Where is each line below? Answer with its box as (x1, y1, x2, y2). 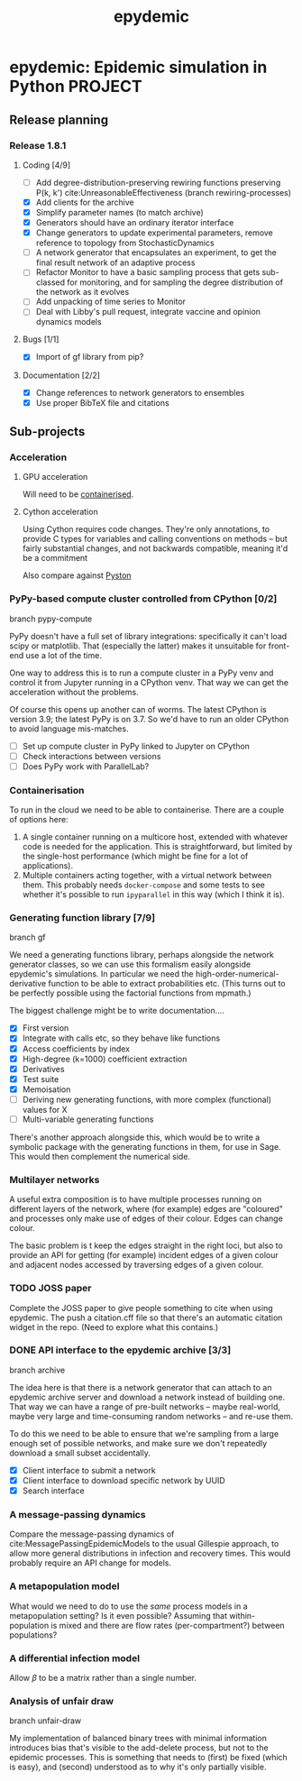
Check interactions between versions (22, 750, 161, 761)
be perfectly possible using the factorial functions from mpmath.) (9, 987, 252, 998)
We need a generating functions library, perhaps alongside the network (9, 950, 275, 960)
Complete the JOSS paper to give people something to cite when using (9, 1302, 273, 1313)
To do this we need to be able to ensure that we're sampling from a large (9, 1428, 279, 1439)
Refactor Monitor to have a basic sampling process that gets (35, 267, 261, 278)
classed (35, 277, 66, 288)
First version (22, 1023, 69, 1033)
